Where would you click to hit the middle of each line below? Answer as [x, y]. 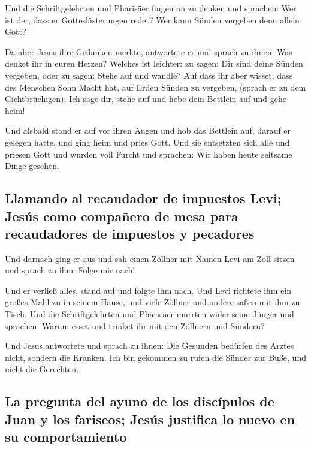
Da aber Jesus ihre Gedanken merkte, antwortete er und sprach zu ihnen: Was [149, 51]
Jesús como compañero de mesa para [122, 216]
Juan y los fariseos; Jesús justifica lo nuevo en [150, 419]
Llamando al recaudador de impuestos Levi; [143, 198]
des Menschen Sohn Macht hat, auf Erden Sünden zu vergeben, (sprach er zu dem [155, 87]
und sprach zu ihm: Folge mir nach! [70, 270]
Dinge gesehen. [32, 166]
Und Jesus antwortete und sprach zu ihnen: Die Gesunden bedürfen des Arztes [150, 346]
